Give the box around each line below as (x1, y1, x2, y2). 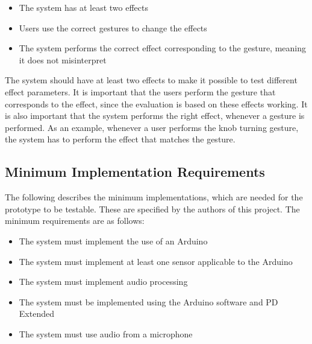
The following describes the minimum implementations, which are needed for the (5, 191, 303, 203)
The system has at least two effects (19, 1, 148, 13)
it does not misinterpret (19, 53, 107, 66)
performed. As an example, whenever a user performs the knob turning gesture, (5, 121, 299, 133)
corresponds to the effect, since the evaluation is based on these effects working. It (5, 97, 308, 110)
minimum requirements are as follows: (5, 214, 145, 227)
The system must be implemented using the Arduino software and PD (19, 295, 278, 308)
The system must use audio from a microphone (19, 327, 193, 340)
